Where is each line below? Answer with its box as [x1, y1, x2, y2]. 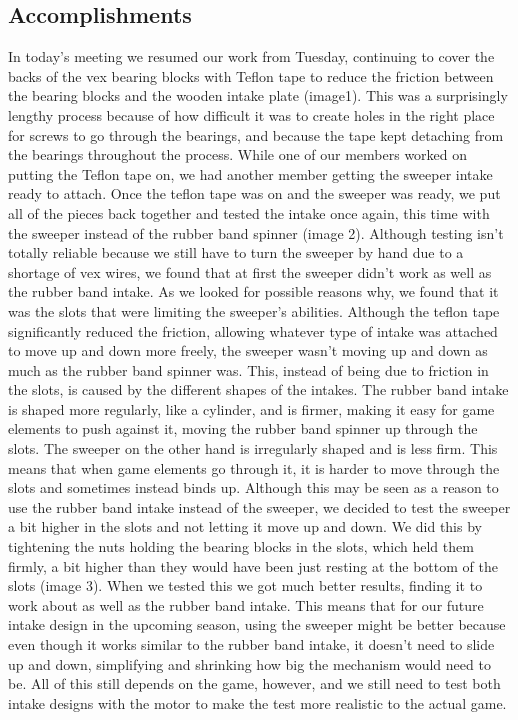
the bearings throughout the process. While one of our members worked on [8, 144, 468, 165]
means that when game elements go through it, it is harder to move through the [8, 457, 500, 478]
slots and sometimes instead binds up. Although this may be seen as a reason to [8, 477, 499, 498]
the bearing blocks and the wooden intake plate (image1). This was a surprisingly [8, 85, 508, 106]
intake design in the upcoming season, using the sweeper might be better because [8, 614, 506, 635]
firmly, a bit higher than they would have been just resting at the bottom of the [8, 555, 498, 576]
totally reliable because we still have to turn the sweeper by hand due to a [8, 242, 464, 263]
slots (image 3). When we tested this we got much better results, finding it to [8, 575, 483, 596]
